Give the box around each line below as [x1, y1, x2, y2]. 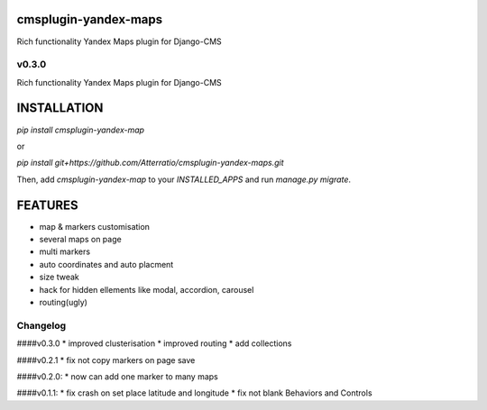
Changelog [16, 319, 67, 332]
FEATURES [16, 197, 78, 213]
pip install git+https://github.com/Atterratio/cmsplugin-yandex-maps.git [16, 158, 284, 169]
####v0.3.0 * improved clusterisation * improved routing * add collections [16, 338, 292, 349]
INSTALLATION [16, 100, 104, 116]
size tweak [39, 271, 80, 283]
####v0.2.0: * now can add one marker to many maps [16, 370, 218, 382]
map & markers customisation [39, 221, 151, 232]
